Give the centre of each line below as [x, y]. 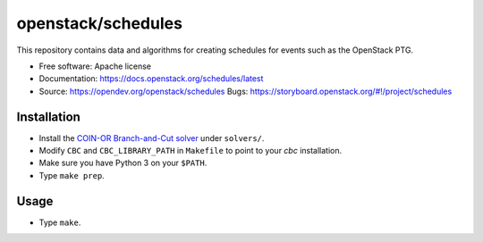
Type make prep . [72, 175]
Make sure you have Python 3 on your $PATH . [123, 163]
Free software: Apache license [95, 66]
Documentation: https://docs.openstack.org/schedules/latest [151, 79]
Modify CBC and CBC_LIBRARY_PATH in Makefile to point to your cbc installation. [191, 151]
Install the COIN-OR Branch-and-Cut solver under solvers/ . [152, 138]
